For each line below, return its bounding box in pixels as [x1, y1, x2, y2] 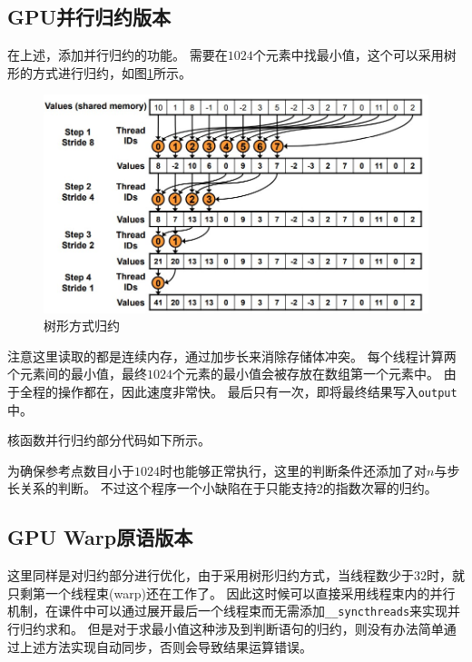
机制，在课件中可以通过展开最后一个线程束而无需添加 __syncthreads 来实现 [7, 601, 448, 620]
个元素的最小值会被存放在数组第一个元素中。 [172, 364, 439, 383]
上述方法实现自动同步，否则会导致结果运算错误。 [19, 637, 312, 656]
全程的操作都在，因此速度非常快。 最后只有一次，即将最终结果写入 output [19, 381, 457, 400]
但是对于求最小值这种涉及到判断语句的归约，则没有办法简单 [87, 619, 444, 638]
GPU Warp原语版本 [7, 523, 193, 551]
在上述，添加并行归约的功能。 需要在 [7, 45, 228, 64]
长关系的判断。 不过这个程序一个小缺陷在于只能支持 [7, 479, 317, 498]
